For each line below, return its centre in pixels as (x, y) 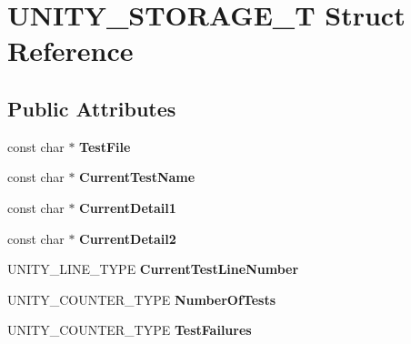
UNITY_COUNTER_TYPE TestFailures (130, 330)
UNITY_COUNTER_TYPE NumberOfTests (142, 299)
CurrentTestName (137, 177)
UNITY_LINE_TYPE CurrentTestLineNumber (153, 269)
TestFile (105, 146)
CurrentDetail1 (128, 207)
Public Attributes (92, 108)
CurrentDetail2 (128, 238)
